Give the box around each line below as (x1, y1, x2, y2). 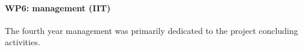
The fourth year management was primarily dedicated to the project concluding (5, 24, 298, 36)
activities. (5, 36, 40, 48)
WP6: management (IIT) (5, 1, 111, 14)
